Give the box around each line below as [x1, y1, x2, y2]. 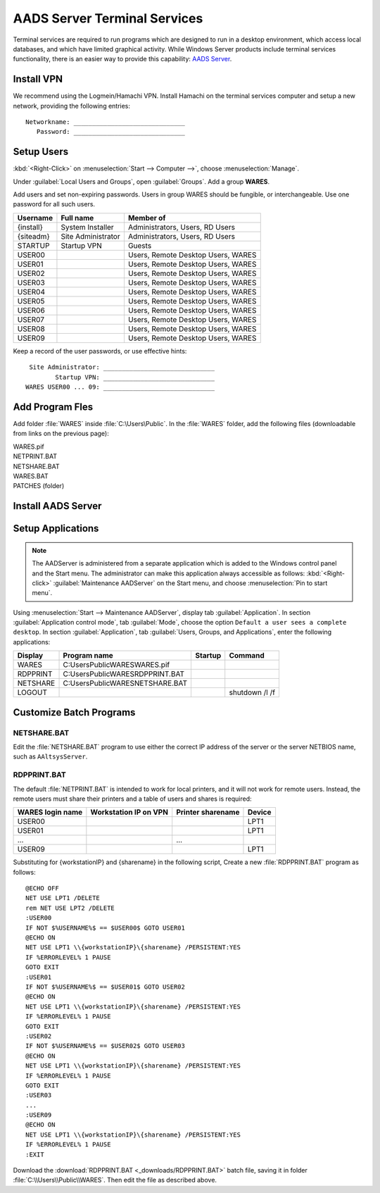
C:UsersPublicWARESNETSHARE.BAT [63, 678, 188, 688]
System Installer [61, 222, 114, 232]
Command [229, 651, 265, 661]
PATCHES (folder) [13, 482, 65, 490]
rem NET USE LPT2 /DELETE [25, 904, 115, 912]
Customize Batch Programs [13, 706, 136, 718]
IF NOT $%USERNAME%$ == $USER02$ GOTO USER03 [25, 1042, 186, 1050]
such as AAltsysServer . [13, 752, 88, 761]
